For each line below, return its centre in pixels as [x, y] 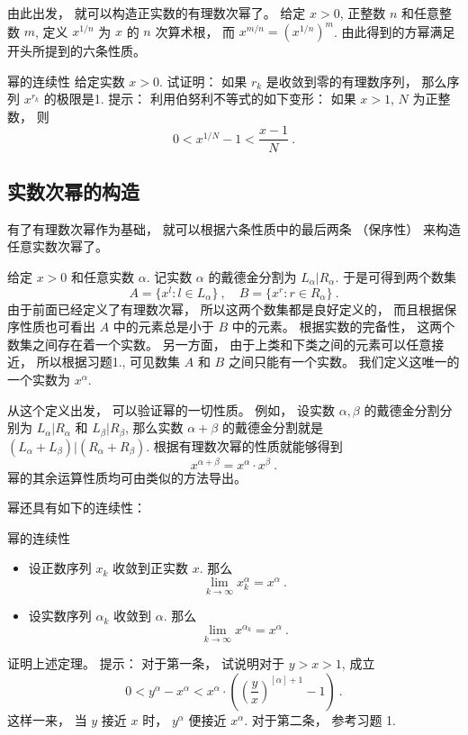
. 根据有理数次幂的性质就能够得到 [244, 445]
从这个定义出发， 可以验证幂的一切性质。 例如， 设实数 [171, 409]
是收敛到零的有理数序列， [342, 81]
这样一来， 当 [47, 719]
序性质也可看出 [51, 327]
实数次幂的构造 [73, 191]
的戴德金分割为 [252, 276]
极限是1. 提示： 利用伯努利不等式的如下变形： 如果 [206, 99]
